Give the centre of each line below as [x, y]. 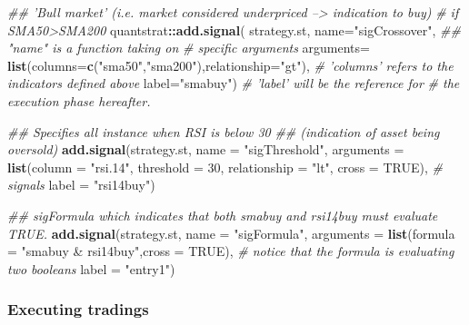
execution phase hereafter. [79, 100]
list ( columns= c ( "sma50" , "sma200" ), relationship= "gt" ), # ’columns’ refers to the [230, 65]
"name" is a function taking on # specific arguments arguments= [189, 48]
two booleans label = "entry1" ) [91, 268]
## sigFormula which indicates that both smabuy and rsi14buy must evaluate [223, 215]
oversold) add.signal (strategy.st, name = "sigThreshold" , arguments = [206, 149]
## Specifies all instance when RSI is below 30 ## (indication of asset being [224, 131]
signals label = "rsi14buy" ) [81, 185]
